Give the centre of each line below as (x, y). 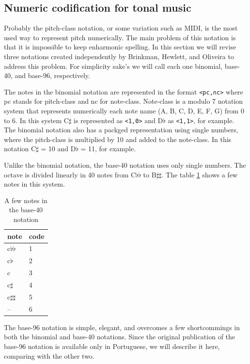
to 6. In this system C (36, 120)
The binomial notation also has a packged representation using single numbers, (121, 130)
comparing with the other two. (49, 356)
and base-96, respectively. (52, 75)
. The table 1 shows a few (199, 174)
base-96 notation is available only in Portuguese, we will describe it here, (112, 346)
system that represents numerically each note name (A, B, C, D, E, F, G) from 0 (124, 111)
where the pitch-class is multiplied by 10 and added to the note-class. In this (118, 139)
